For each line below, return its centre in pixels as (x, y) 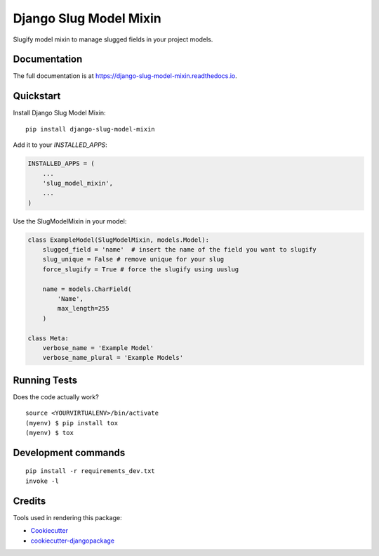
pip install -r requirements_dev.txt (91, 471)
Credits (29, 501)
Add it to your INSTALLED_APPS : (60, 145)
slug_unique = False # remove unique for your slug (133, 259)
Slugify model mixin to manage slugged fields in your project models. (113, 39)
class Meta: (48, 338)
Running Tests (45, 380)
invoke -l (42, 481)
